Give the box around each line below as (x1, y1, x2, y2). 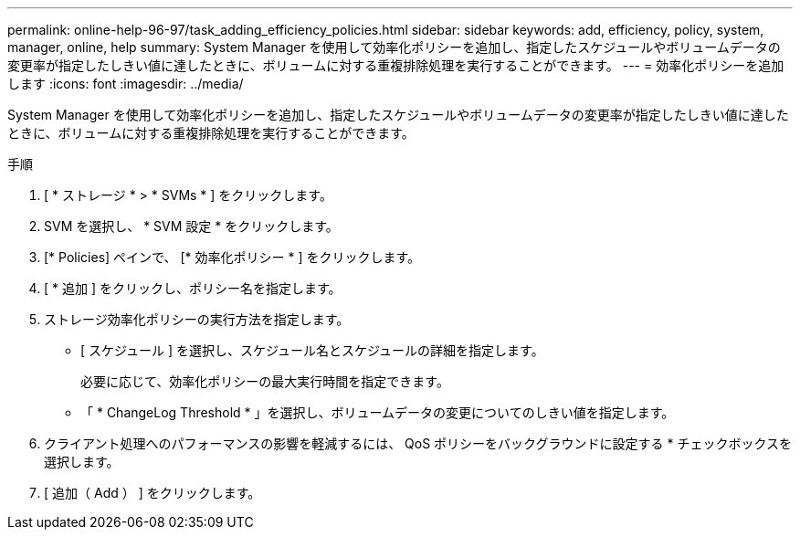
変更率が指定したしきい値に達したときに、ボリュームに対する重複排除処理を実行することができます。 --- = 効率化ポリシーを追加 (7, 58, 784, 73)
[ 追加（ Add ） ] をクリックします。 (44, 485, 261, 500)
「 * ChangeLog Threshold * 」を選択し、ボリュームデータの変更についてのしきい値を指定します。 (80, 405, 675, 420)
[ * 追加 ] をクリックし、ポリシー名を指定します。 (44, 280, 342, 296)
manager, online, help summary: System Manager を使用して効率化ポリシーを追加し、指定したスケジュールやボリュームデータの (7, 39, 781, 55)
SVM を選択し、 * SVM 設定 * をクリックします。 (44, 218, 339, 234)
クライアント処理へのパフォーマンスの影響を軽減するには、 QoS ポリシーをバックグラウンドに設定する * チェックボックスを (44, 436, 793, 451)
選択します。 (44, 454, 120, 469)
